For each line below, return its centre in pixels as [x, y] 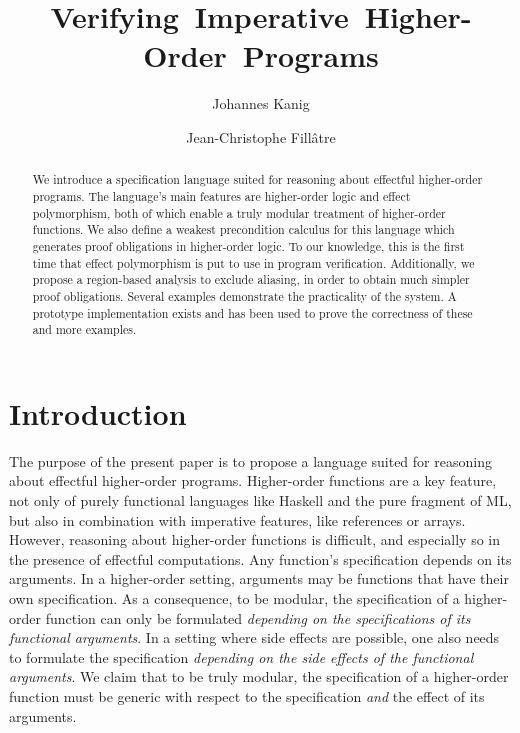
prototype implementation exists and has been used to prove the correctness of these [252, 312]
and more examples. [84, 329]
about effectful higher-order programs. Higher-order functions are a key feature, [253, 480]
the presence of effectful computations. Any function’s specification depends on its [260, 558]
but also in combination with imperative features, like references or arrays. [237, 519]
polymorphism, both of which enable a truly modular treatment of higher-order [239, 212]
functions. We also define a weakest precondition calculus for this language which [243, 229]
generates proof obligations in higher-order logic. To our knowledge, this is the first [248, 245]
